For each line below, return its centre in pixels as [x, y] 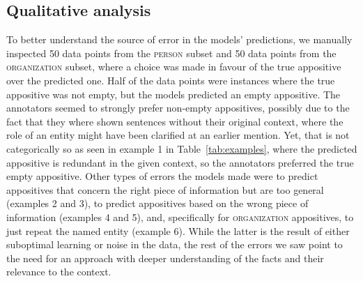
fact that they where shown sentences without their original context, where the [175, 121]
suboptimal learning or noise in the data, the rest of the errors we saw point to [175, 244]
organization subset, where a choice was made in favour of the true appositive [174, 67]
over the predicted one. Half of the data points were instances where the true [171, 80]
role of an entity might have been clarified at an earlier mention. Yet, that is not [178, 135]
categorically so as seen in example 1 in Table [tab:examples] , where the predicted [182, 148]
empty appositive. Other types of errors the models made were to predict [162, 176]
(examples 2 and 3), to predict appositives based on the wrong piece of [157, 203]
